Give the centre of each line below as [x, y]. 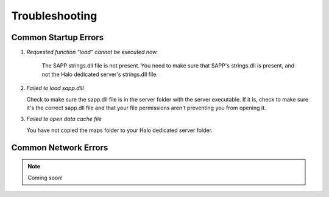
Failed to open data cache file [64, 119]
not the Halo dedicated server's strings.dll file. [100, 74]
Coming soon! [45, 178]
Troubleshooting [54, 16]
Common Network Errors [60, 147]
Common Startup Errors [58, 37]
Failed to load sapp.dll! [55, 88]
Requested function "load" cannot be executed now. [92, 52]
